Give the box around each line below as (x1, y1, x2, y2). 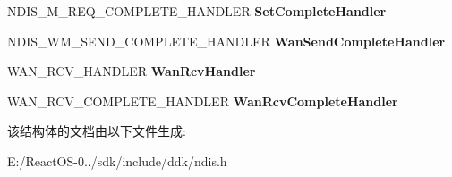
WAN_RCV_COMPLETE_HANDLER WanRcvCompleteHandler (7, 91, 398, 110)
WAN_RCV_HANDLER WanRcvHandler (7, 62, 256, 80)
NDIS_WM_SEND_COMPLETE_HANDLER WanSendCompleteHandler (7, 31, 446, 50)
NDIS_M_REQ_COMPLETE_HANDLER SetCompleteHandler (7, 2, 387, 20)
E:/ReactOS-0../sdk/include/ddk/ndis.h (7, 151, 227, 170)
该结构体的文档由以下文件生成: (7, 122, 186, 140)
